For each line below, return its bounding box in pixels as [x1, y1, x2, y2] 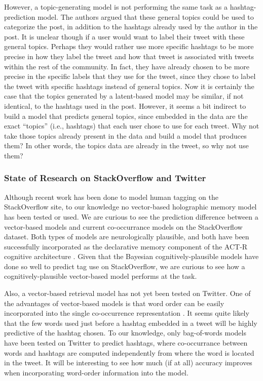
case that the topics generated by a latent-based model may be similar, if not [4, 91, 244, 101]
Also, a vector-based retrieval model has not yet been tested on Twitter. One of [4, 288, 251, 299]
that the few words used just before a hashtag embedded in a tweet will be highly [4, 317, 257, 328]
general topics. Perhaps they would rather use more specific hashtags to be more [4, 41, 254, 52]
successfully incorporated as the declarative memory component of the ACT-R [4, 241, 248, 251]
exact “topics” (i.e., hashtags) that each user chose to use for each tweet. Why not [4, 120, 259, 131]
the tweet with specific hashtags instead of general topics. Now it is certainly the [4, 80, 254, 91]
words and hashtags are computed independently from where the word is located [4, 347, 254, 358]
